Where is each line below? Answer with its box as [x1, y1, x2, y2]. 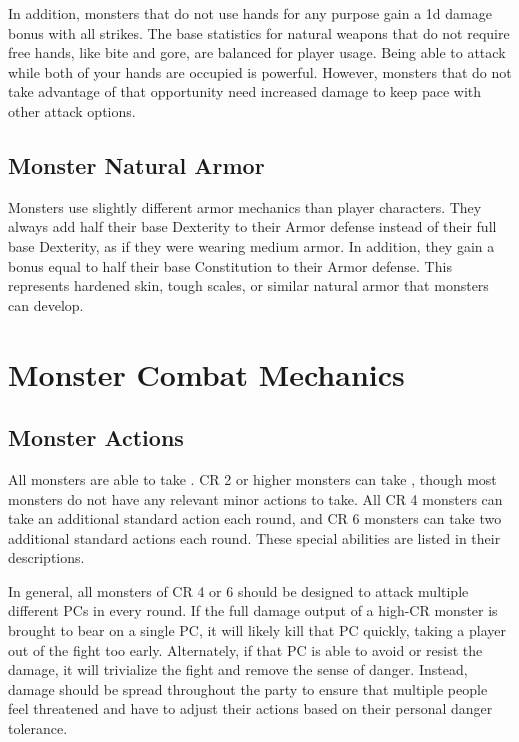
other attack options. [8, 100, 136, 121]
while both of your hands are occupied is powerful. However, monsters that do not [8, 61, 512, 82]
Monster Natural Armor [8, 149, 265, 180]
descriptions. [8, 547, 85, 568]
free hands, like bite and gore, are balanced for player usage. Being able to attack [8, 42, 506, 63]
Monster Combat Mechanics [8, 353, 405, 394]
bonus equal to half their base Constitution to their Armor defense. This [8, 255, 452, 276]
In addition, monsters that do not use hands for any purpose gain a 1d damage [8, 3, 492, 23]
